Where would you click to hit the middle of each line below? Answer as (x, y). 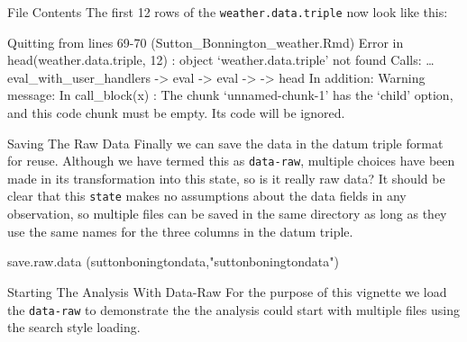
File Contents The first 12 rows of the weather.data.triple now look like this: (228, 12)
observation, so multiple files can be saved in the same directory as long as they (227, 214)
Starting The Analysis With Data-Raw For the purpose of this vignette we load (227, 291)
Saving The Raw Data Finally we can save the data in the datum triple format (225, 143)
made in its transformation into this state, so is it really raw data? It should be (226, 178)
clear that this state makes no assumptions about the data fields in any (207, 196)
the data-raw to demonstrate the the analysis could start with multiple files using (233, 309)
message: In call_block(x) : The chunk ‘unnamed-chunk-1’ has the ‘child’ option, (230, 95)
